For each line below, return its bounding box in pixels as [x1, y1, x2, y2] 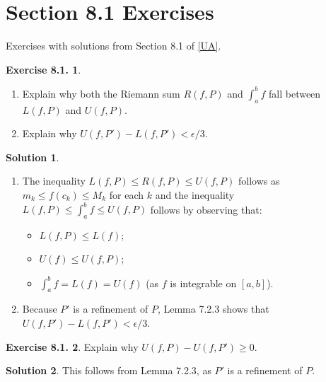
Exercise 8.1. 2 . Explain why [6, 339, 139, 354]
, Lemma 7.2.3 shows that [157, 301, 269, 316]
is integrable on [170, 275, 237, 290]
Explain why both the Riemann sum [22, 86, 180, 100]
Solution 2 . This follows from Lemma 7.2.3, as [6, 363, 211, 378]
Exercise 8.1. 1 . [6, 62, 81, 76]
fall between [269, 86, 321, 100]
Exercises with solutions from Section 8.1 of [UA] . [6, 38, 221, 53]
